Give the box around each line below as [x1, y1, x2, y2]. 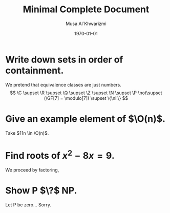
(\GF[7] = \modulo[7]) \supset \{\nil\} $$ [44, 95, 129, 101]
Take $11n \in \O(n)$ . [5, 130, 49, 136]
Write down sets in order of [5, 54, 123, 65]
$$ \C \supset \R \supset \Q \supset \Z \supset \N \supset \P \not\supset [10, 90, 162, 96]
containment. [5, 65, 64, 76]
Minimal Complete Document [23, 4, 150, 15]
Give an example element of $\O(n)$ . [5, 113, 165, 124]
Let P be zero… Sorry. [5, 201, 51, 208]
